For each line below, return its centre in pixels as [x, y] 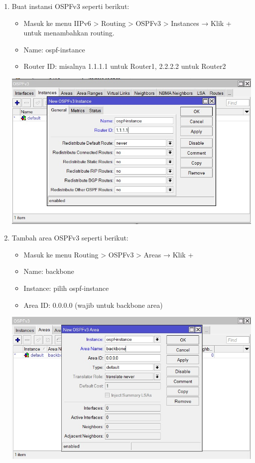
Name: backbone [49, 271]
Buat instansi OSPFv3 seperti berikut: [70, 6]
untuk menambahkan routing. [69, 33]
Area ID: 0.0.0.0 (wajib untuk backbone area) [93, 305]
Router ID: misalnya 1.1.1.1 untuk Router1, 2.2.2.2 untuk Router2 [125, 66]
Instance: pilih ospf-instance [66, 288]
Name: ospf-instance [54, 49]
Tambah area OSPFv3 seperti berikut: [70, 238]
